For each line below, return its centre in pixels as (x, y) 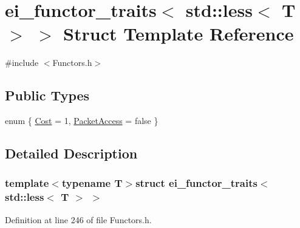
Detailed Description (71, 153)
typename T (92, 183)
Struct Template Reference (179, 34)
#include (22, 63)
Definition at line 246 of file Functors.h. (78, 219)
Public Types (47, 95)
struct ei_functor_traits (196, 183)
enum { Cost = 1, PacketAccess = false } (82, 121)
